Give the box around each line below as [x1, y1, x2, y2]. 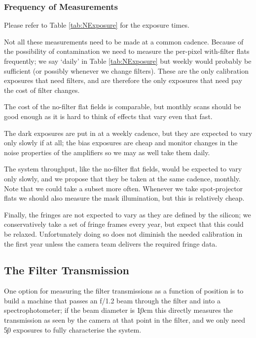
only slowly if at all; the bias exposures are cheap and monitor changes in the [4, 137, 238, 148]
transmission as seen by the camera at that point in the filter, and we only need [4, 315, 245, 325]
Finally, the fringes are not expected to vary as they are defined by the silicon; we [4, 209, 251, 219]
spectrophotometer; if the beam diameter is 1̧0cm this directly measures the [4, 305, 233, 315]
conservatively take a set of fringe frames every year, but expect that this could [4, 219, 244, 229]
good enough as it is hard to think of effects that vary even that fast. [4, 111, 213, 121]
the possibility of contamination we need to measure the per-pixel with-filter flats [4, 46, 250, 56]
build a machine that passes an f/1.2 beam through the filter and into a [4, 295, 220, 305]
